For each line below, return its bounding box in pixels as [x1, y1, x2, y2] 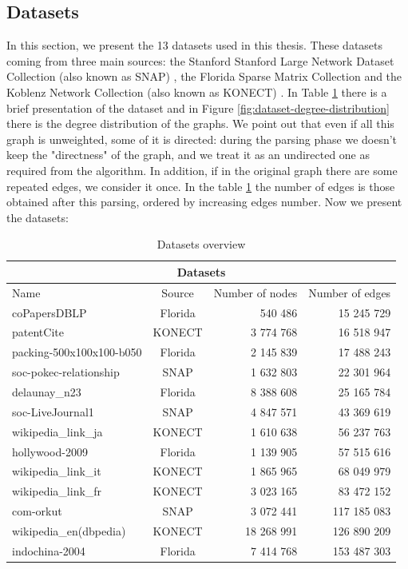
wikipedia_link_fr [12, 483, 102, 499]
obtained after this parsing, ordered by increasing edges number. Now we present [6, 193, 402, 210]
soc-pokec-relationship [12, 364, 120, 380]
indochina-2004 [12, 542, 85, 559]
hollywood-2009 [12, 443, 88, 460]
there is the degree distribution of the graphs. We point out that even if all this [6, 115, 394, 132]
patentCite [12, 324, 64, 340]
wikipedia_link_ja [12, 423, 103, 440]
